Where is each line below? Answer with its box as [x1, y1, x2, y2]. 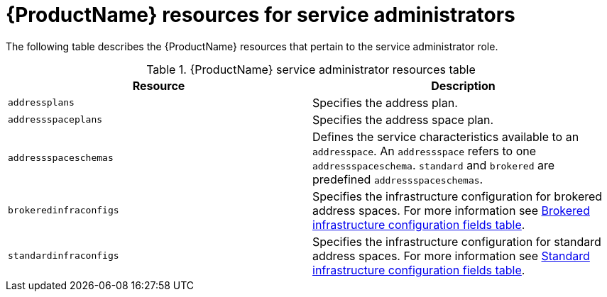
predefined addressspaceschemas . [312, 172, 483, 186]
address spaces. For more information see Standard [312, 248, 590, 263]
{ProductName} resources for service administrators [6, 3, 515, 27]
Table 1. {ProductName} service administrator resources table [146, 62, 476, 77]
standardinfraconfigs [8, 250, 119, 262]
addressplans [8, 97, 75, 108]
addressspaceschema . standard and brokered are [312, 157, 555, 172]
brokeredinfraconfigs [8, 205, 119, 216]
